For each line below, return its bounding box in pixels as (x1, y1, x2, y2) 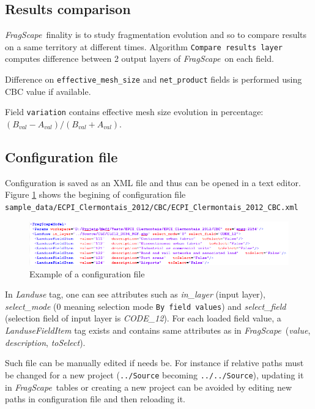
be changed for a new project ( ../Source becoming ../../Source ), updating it (5, 368, 304, 381)
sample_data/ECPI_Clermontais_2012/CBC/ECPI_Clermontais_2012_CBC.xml (5, 203, 298, 212)
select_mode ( (5, 299, 57, 312)
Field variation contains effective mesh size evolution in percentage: (5, 105, 264, 118)
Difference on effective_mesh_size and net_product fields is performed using (5, 73, 302, 86)
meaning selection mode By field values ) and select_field (64, 299, 286, 312)
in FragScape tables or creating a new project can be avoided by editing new (5, 380, 292, 393)
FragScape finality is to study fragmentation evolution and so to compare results (5, 28, 307, 41)
